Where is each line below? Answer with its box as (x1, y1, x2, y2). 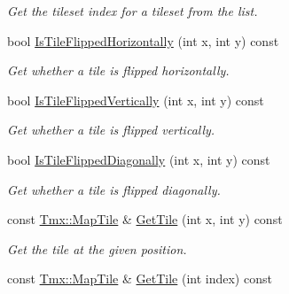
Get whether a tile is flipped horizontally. (7, 61, 230, 80)
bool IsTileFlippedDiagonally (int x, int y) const (7, 150, 270, 168)
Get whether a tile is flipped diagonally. (7, 180, 221, 198)
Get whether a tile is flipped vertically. (7, 120, 215, 139)
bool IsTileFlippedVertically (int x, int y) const (7, 90, 264, 109)
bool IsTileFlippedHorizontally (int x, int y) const (7, 31, 279, 50)
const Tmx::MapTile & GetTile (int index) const (7, 269, 272, 288)
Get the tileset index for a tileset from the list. (7, 2, 258, 19)
